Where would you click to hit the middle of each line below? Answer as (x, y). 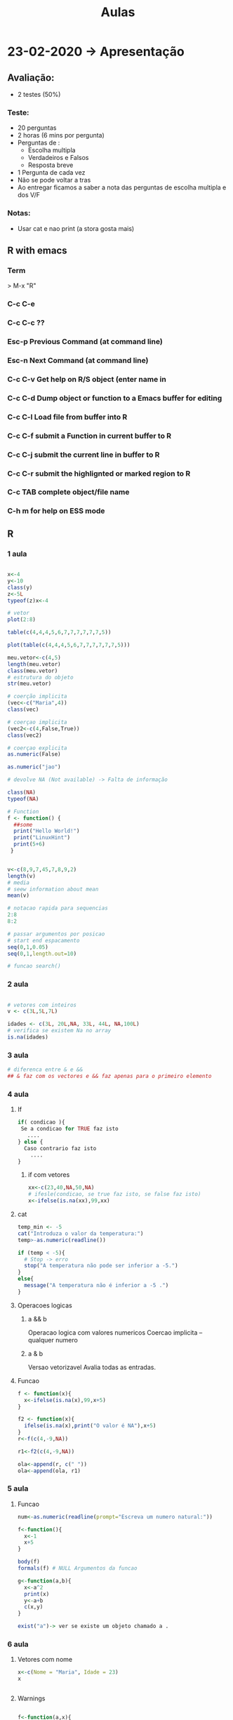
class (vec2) (25, 735)
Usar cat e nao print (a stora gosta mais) (76, 228)
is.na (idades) (28, 1037)
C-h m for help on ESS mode (56, 511)
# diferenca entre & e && (45, 1070)
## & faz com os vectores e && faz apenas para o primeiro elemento (109, 1076)
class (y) (20, 587)
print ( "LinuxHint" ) (42, 838)
